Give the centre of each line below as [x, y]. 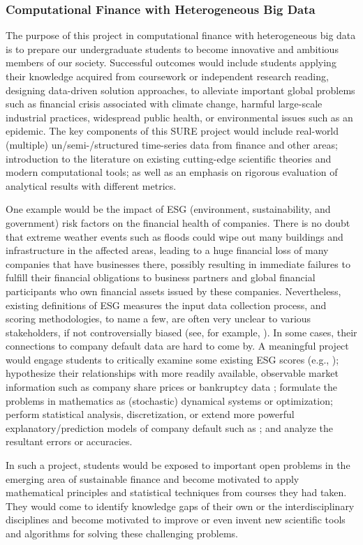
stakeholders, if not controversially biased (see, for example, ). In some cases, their [181, 332]
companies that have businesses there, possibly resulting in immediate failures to [178, 263]
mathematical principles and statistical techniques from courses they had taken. [176, 492]
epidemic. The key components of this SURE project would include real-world [172, 131]
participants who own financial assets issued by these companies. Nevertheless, [173, 291]
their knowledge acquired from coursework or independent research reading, [167, 76]
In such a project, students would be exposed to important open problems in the [178, 465]
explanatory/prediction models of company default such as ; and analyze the [169, 427]
